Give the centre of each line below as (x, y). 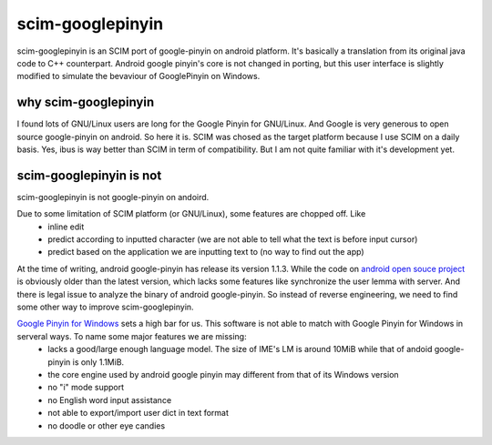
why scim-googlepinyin (86, 102)
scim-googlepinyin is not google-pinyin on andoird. (113, 197)
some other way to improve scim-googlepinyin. (106, 307)
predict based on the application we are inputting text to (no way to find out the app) (206, 252)
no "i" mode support (86, 388)
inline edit (66, 227)
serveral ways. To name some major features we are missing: (132, 336)
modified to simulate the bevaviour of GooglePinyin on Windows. (138, 76)
